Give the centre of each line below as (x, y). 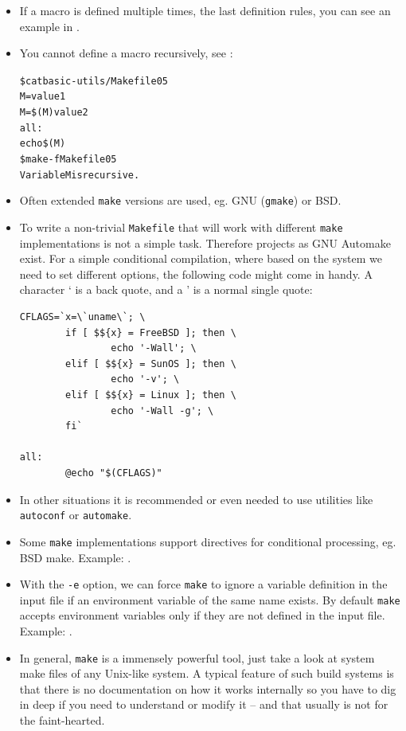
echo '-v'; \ (145, 379)
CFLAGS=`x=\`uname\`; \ (82, 317)
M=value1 (43, 97)
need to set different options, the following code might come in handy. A (196, 274)
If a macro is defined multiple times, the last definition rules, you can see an (205, 10)
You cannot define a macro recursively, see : (126, 53)
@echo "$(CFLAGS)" (114, 473)
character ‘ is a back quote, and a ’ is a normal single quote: (166, 289)
